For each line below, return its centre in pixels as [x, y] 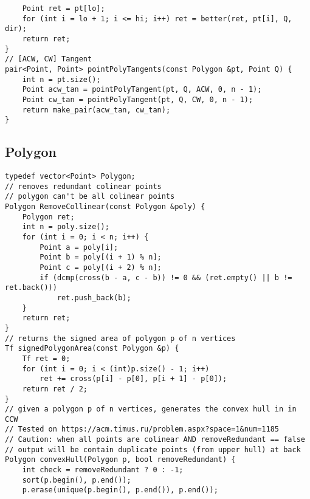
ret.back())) [31, 288]
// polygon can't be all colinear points [90, 197]
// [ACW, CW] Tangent [49, 59]
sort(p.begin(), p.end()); [77, 480]
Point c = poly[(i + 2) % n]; [101, 267]
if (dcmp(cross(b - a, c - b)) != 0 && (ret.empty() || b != [166, 277]
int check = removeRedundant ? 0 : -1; [103, 470]
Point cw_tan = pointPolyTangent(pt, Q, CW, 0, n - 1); [138, 99]
